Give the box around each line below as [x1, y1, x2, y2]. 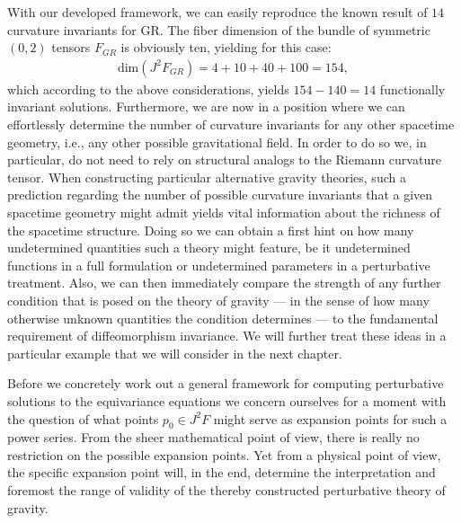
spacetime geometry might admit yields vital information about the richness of [7, 202, 440, 221]
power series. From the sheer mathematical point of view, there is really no [7, 428, 420, 447]
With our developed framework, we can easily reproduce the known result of [7, 3, 428, 21]
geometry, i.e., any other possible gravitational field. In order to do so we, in [7, 132, 427, 151]
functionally [379, 79, 446, 98]
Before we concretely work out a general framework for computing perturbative [7, 374, 444, 393]
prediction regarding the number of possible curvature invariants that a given [7, 185, 433, 204]
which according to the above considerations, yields [7, 79, 289, 98]
